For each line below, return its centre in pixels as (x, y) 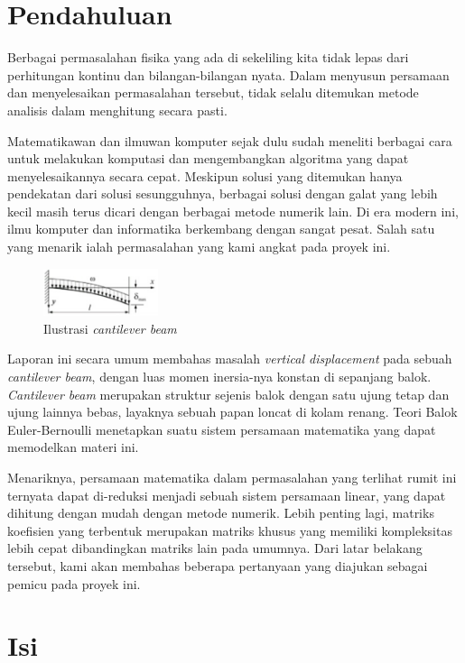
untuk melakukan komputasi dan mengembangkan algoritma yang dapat (208, 158)
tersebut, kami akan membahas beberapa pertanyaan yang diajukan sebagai (218, 565)
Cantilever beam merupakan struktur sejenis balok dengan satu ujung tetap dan (228, 394)
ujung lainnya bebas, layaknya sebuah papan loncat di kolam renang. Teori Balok (232, 412)
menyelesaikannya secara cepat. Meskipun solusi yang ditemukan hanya (205, 175)
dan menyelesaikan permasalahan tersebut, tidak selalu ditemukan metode (213, 92)
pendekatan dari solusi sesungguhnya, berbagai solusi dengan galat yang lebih (223, 193)
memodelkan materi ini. (73, 447)
